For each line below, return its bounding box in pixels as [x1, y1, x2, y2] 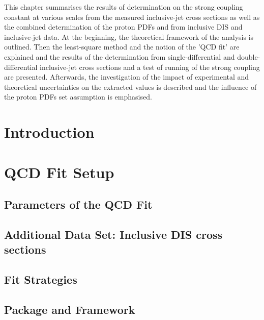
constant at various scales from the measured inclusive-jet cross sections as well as [4, 11, 260, 22]
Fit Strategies [4, 272, 77, 287]
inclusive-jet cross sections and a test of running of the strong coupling [40, 61, 260, 72]
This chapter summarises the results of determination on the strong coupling [4, 2, 243, 12]
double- [237, 51, 260, 62]
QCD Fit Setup [4, 161, 114, 182]
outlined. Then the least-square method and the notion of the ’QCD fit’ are [4, 41, 240, 52]
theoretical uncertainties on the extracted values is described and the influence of [4, 81, 257, 92]
